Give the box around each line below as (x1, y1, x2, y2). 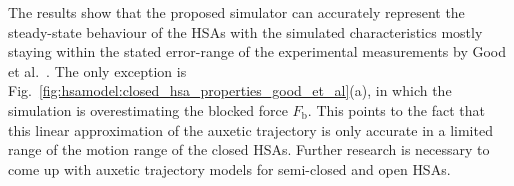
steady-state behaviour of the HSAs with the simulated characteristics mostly (8, 21, 483, 42)
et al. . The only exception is (8, 60, 187, 81)
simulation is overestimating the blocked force (8, 99, 288, 120)
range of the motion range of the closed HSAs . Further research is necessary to (8, 139, 490, 160)
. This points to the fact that (307, 99, 485, 120)
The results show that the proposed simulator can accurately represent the (8, 2, 465, 22)
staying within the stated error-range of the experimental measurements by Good (8, 41, 507, 62)
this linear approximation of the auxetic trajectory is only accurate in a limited (8, 119, 493, 140)
